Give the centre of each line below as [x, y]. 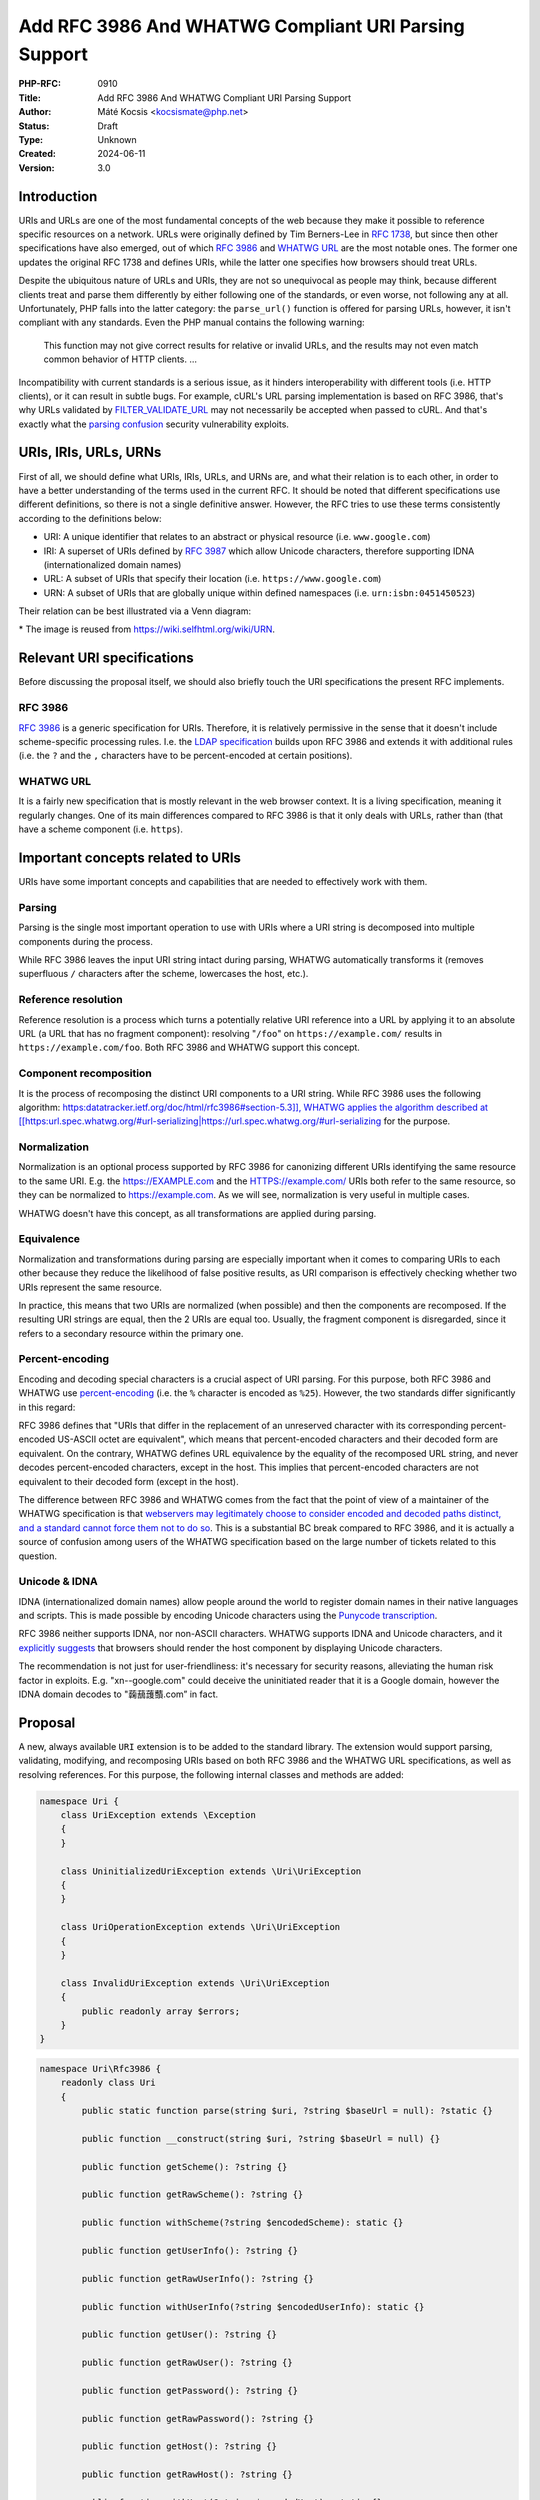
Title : [30, 97]
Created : [37, 154]
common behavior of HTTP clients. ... [120, 359]
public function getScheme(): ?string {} [184, 2166]
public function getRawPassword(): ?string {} [197, 2418]
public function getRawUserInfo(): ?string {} [197, 2278]
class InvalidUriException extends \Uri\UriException [195, 1983]
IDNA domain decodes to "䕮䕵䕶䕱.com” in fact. [118, 1694]
